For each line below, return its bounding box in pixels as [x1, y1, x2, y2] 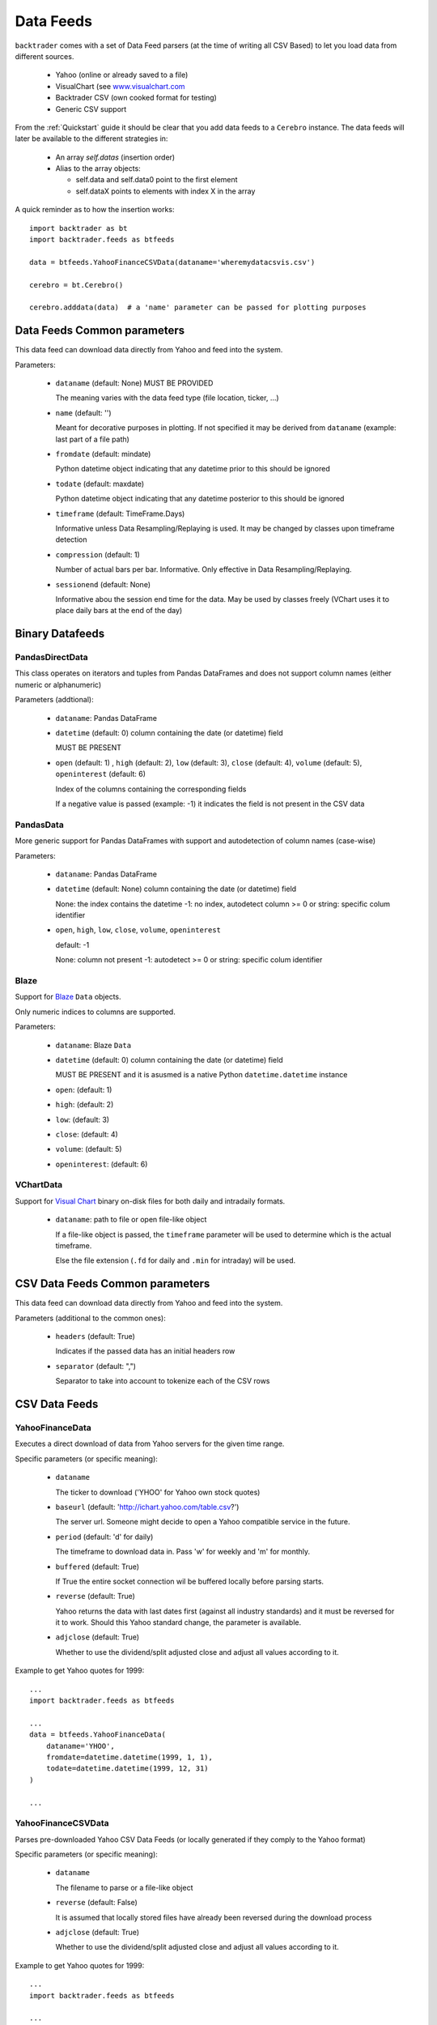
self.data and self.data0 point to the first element [75, 175, 238, 185]
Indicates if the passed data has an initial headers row [55, 1346, 235, 1356]
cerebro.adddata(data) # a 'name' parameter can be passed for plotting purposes [29, 303, 367, 312]
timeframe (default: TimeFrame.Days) [55, 509, 185, 518]
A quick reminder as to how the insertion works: [15, 205, 175, 215]
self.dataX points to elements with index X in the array [75, 186, 256, 196]
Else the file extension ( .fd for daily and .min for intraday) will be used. [55, 1255, 296, 1265]
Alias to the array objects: [55, 164, 141, 173]
